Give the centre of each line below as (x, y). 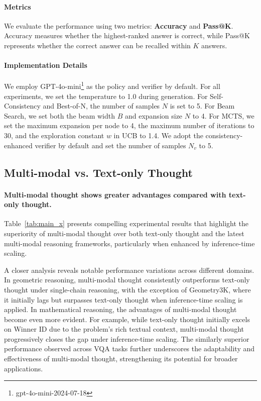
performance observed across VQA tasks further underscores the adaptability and (129, 348)
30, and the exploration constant (54, 135)
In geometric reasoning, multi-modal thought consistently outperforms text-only (127, 280)
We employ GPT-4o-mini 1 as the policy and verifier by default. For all (112, 85)
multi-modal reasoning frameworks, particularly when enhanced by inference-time (129, 243)
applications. (24, 368)
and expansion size (154, 115)
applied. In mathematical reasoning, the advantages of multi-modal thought (120, 309)
